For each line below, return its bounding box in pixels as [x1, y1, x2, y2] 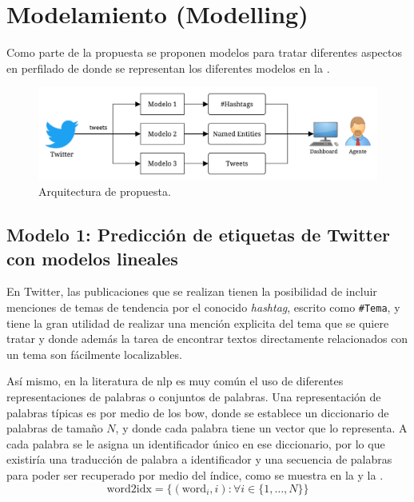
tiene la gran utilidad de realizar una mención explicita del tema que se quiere [6, 314, 389, 331]
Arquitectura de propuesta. [38, 183, 171, 200]
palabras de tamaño [6, 420, 103, 436]
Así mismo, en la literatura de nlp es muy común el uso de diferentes [6, 373, 344, 389]
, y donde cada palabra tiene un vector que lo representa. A [115, 420, 408, 436]
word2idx [106, 483, 152, 495]
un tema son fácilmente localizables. [6, 345, 182, 362]
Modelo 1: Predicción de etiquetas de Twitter [6, 222, 391, 247]
